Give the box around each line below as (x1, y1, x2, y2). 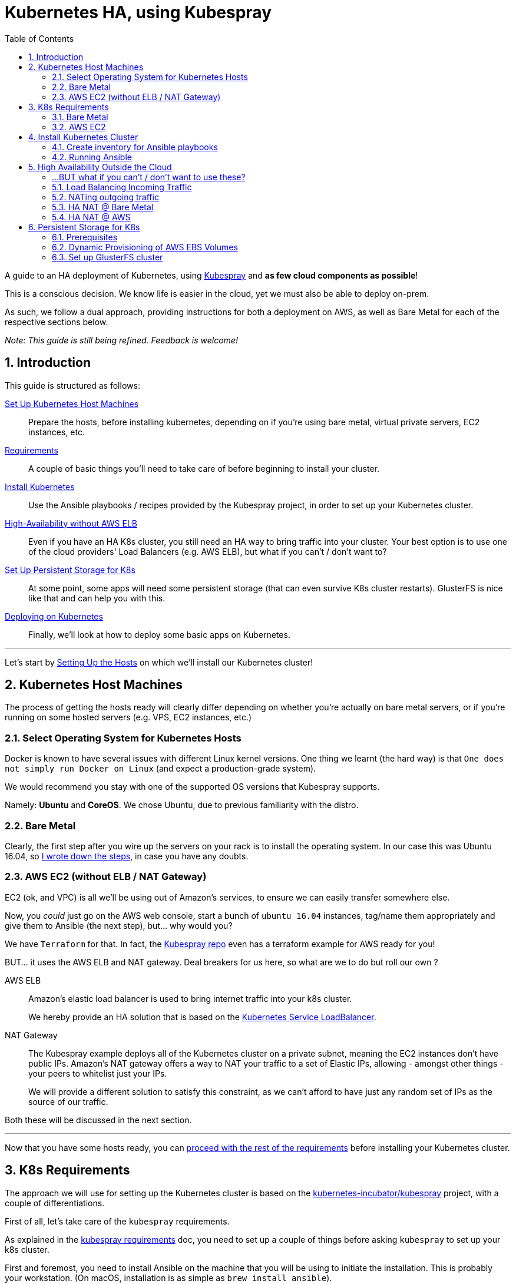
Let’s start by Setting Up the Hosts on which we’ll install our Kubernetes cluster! (5, 657, 313, 667)
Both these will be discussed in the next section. (5, 1114, 192, 1125)
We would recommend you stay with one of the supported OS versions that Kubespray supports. (5, 782, 380, 792)
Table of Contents (5, 33, 74, 44)
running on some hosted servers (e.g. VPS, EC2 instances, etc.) (5, 712, 252, 723)
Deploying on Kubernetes (5, 611, 103, 621)
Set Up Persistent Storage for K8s (5, 564, 135, 575)
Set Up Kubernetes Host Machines (5, 398, 139, 409)
